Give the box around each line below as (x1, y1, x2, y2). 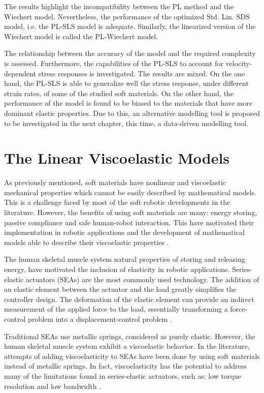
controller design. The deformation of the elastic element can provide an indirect (4, 293, 254, 304)
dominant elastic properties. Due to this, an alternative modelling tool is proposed (4, 107, 260, 118)
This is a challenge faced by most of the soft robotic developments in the (4, 197, 230, 207)
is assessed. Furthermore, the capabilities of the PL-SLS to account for (4, 57, 223, 68)
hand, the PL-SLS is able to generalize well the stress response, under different (4, 78, 249, 88)
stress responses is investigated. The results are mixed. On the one (38, 68, 245, 78)
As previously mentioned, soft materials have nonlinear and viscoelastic (4, 177, 226, 188)
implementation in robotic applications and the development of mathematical (4, 227, 245, 237)
